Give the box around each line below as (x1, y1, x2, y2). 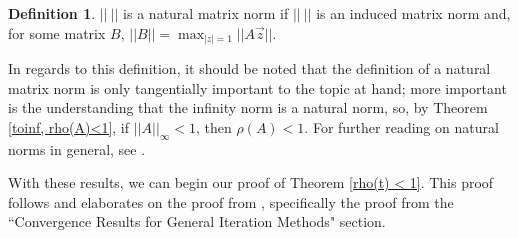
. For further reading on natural (304, 116, 499, 137)
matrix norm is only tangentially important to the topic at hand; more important (8, 77, 507, 98)
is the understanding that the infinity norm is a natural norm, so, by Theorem (8, 97, 488, 118)
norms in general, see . (8, 138, 146, 159)
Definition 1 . (8, 3, 96, 23)
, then (196, 116, 232, 137)
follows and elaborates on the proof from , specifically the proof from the (8, 191, 454, 212)
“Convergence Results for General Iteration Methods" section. (8, 211, 386, 232)
